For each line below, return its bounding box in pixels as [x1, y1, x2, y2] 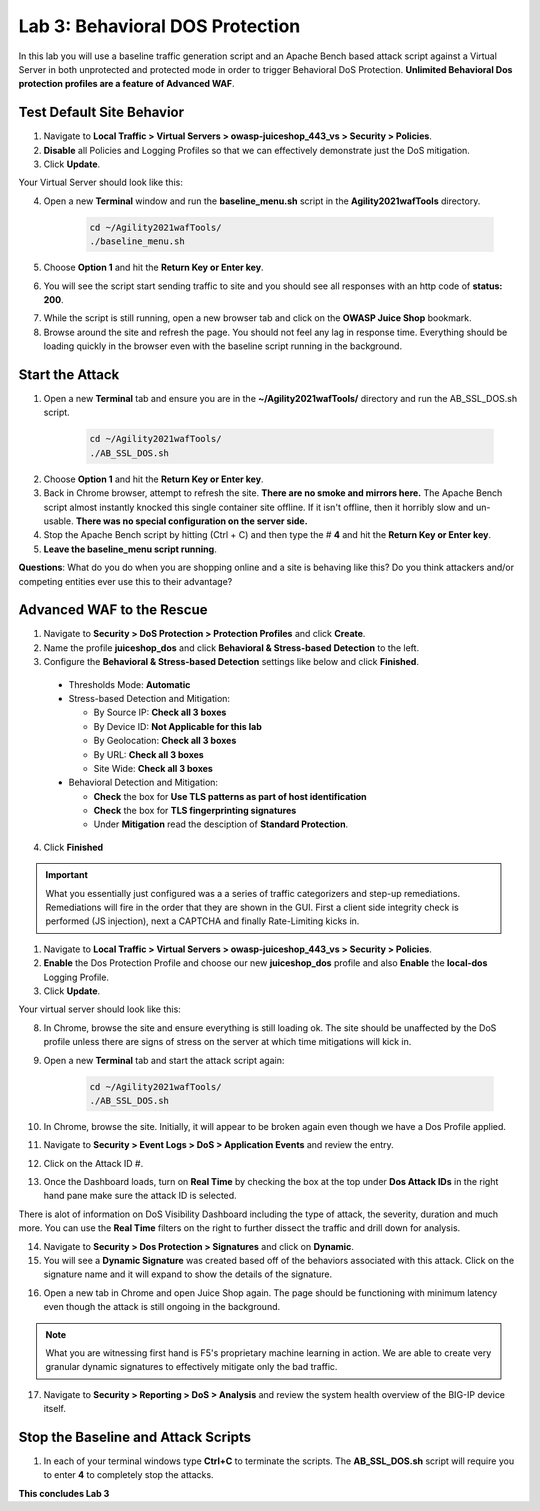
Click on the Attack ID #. [43, 1157, 144, 1169]
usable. [43, 515, 74, 527]
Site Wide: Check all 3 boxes [93, 762, 214, 774]
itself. [43, 1403, 67, 1415]
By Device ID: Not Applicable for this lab [93, 720, 262, 732]
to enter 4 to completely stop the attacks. [43, 1469, 214, 1481]
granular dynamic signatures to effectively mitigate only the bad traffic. [45, 1361, 338, 1373]
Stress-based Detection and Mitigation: [68, 692, 230, 704]
